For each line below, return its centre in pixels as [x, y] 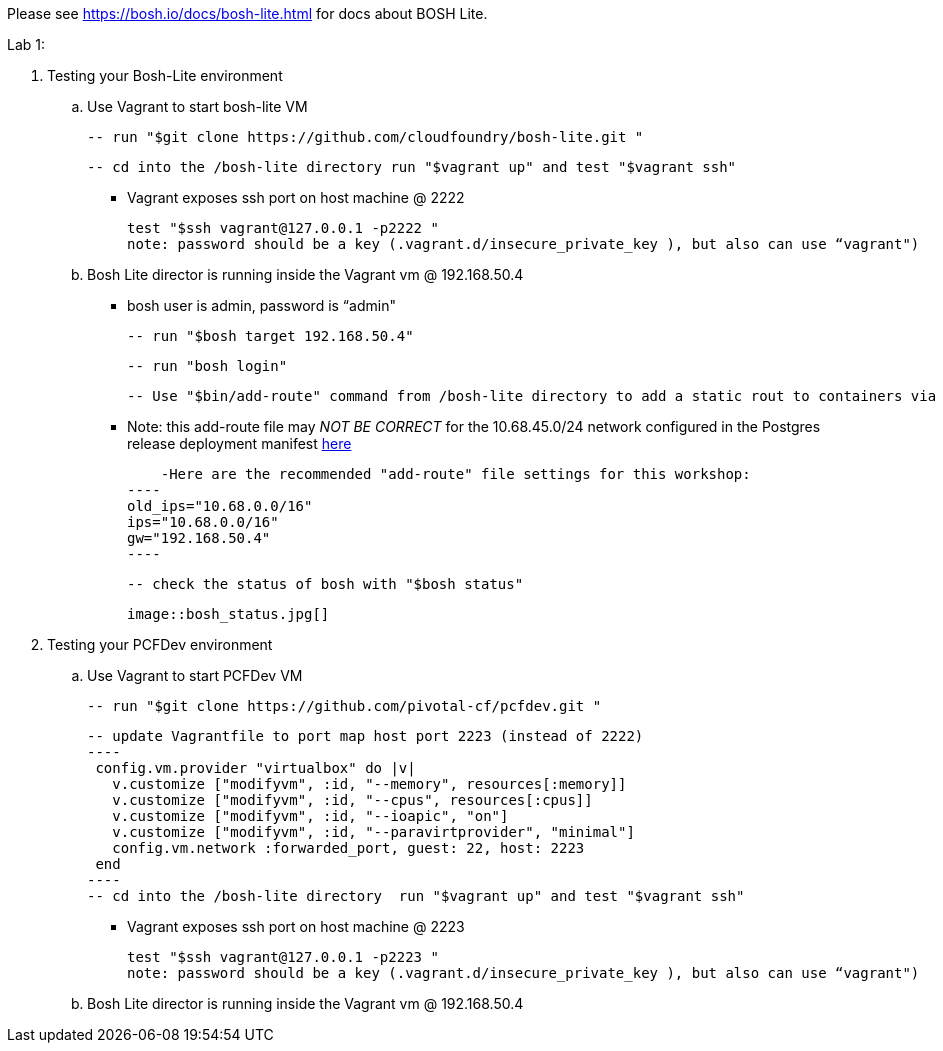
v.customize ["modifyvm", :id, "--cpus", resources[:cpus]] [352, 800]
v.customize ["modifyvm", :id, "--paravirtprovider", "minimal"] [373, 832]
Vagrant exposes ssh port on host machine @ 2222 [296, 197]
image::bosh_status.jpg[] [228, 614]
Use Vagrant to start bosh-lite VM [197, 106]
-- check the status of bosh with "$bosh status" [325, 584]
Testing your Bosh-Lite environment [165, 75]
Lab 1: [26, 44]
